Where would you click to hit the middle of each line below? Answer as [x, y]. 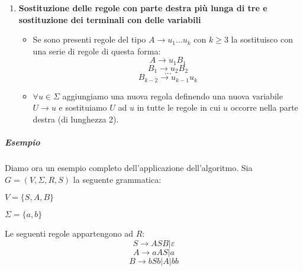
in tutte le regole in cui [179, 107]
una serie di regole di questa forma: [97, 51]
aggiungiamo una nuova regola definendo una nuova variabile [173, 96]
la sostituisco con [262, 39]
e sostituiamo [83, 107]
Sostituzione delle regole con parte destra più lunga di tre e [143, 8]
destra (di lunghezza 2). [76, 119]
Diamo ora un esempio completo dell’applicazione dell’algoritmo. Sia [129, 168]
